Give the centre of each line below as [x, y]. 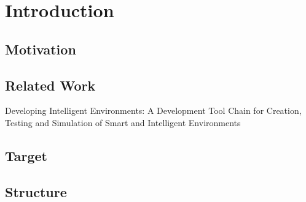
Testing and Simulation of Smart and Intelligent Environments [123, 122]
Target [26, 155]
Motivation [41, 49]
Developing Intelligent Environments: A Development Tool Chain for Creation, [153, 110]
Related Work [50, 85]
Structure [36, 191]
